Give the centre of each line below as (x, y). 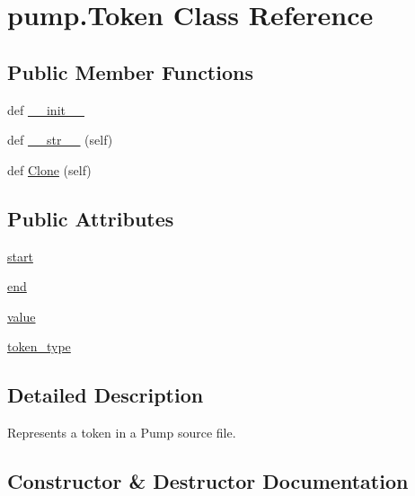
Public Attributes (91, 218)
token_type (39, 346)
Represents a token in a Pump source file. (122, 433)
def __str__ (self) (60, 140)
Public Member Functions (130, 71)
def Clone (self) (49, 169)
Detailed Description (106, 395)
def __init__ (46, 109)
